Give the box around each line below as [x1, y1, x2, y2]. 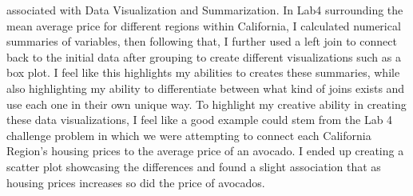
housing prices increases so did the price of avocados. [6, 174, 265, 190]
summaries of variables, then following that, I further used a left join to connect [6, 33, 397, 50]
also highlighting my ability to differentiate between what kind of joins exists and [6, 79, 405, 96]
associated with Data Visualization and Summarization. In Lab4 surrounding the [6, 2, 403, 18]
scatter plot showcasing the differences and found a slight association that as [6, 158, 381, 174]
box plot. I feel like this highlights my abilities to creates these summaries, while [6, 64, 400, 81]
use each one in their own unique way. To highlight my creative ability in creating [6, 95, 407, 112]
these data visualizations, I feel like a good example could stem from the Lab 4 [6, 111, 393, 128]
